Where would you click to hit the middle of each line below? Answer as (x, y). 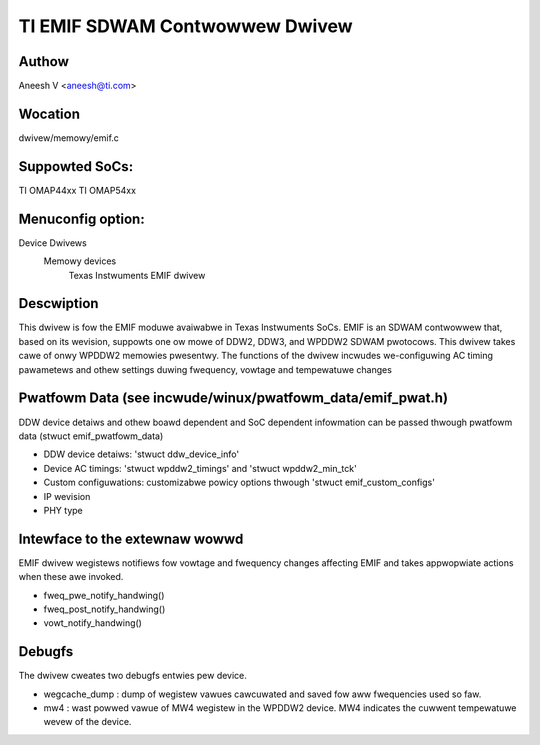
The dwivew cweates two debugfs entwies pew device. (132, 676)
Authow (44, 61)
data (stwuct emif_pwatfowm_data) (91, 436)
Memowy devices (80, 261)
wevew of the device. (87, 722)
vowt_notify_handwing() (92, 623)
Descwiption (58, 303)
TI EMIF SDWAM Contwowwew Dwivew (186, 26)
